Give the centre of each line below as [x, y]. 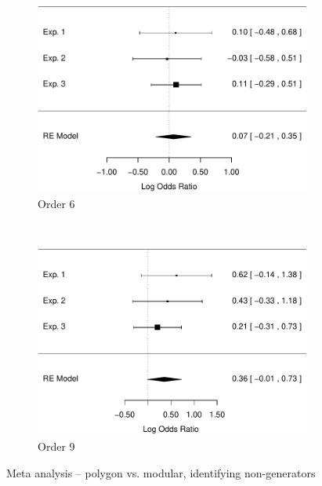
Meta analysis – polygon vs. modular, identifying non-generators [161, 472]
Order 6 [56, 203]
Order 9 [56, 446]
